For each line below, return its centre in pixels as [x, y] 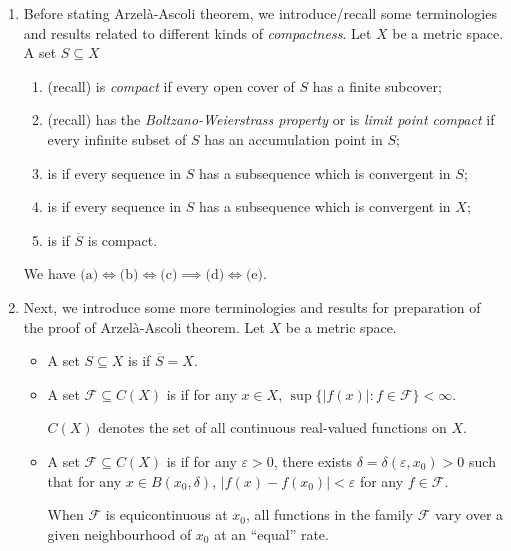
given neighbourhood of [119, 533]
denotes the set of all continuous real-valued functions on [272, 427]
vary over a [469, 514]
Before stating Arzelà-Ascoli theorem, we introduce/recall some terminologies [260, 13]
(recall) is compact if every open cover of [171, 85]
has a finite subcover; [377, 85]
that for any [84, 480]
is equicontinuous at [166, 514]
